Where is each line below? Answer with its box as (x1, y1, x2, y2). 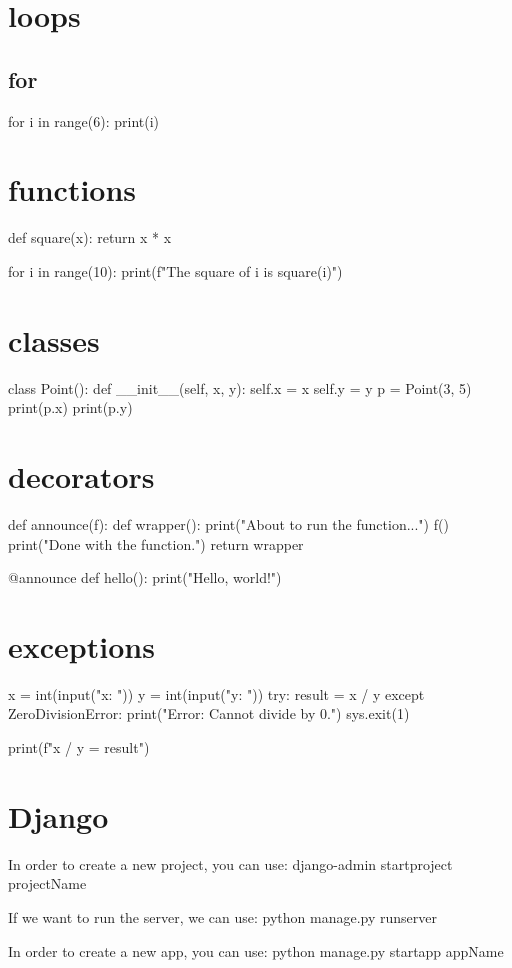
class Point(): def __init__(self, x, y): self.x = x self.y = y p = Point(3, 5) (8, 377, 472, 398)
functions (8, 169, 137, 210)
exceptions (8, 625, 155, 666)
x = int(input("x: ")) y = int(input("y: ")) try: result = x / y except (8, 683, 425, 704)
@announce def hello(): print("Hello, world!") (8, 567, 282, 588)
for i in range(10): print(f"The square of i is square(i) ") (8, 260, 343, 281)
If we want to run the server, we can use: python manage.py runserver (8, 906, 437, 927)
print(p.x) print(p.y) (8, 397, 133, 418)
